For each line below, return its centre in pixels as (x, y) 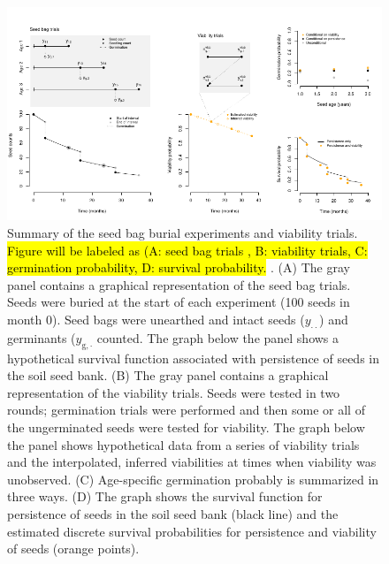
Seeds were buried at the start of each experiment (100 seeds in (179, 302)
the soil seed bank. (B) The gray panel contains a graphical (168, 375)
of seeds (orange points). (73, 549)
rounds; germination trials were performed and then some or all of (186, 410)
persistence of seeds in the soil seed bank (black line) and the (173, 513)
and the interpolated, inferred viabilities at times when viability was (192, 462)
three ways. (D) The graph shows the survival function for (165, 496)
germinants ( (42, 337)
